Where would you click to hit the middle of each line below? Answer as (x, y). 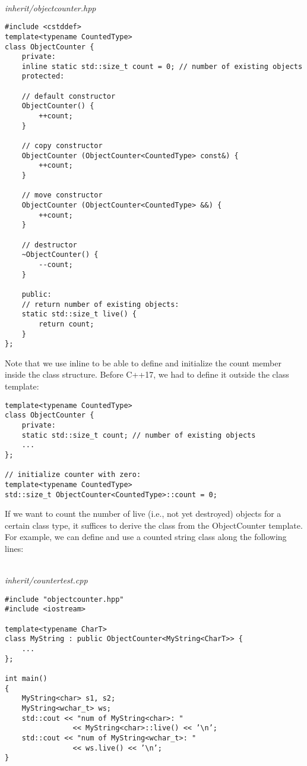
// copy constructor (62, 146)
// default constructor (69, 96)
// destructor (49, 245)
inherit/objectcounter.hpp (50, 7)
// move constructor (62, 195)
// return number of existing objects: (100, 304)
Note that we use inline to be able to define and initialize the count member (143, 362)
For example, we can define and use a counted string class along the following (146, 537)
